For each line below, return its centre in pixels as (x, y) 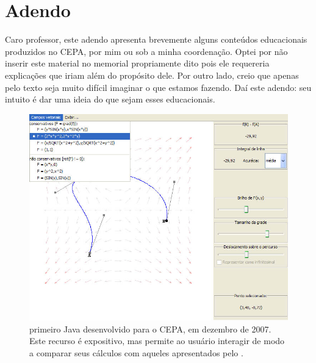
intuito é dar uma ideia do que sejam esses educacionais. (110, 99)
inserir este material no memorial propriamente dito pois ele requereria (137, 63)
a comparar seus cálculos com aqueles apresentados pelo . (136, 352)
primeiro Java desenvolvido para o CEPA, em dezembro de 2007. (150, 329)
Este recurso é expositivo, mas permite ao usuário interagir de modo (157, 341)
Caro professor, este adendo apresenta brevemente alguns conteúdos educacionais (156, 39)
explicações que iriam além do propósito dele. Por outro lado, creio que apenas (152, 75)
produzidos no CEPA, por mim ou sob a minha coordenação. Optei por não (146, 51)
